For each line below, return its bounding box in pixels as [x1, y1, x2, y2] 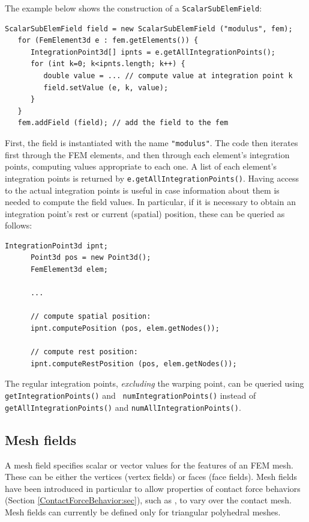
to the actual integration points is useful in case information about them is [5, 183, 280, 196]
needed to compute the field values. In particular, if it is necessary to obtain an [5, 195, 296, 208]
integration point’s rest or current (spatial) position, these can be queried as [5, 207, 285, 220]
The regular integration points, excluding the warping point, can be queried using [5, 377, 304, 390]
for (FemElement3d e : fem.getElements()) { [17, 36, 199, 45]
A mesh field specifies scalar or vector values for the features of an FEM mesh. [5, 458, 293, 471]
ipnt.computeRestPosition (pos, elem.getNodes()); [30, 359, 237, 368]
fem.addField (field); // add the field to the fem [17, 118, 229, 127]
